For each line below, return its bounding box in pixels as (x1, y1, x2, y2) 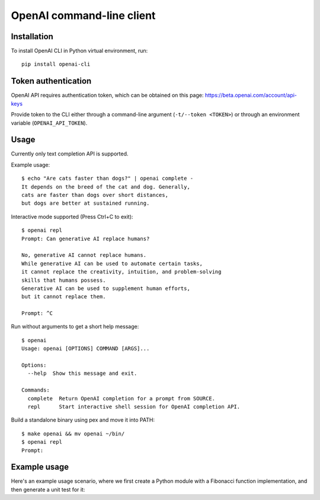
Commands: (21, 387, 50, 394)
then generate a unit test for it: (11, 486, 85, 493)
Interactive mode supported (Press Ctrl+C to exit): (11, 213, 133, 220)
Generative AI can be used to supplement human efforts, (21, 285, 191, 292)
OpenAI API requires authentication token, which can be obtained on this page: (11, 92, 204, 99)
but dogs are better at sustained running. (21, 200, 150, 207)
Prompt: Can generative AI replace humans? (21, 235, 150, 242)
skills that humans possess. (21, 276, 106, 284)
